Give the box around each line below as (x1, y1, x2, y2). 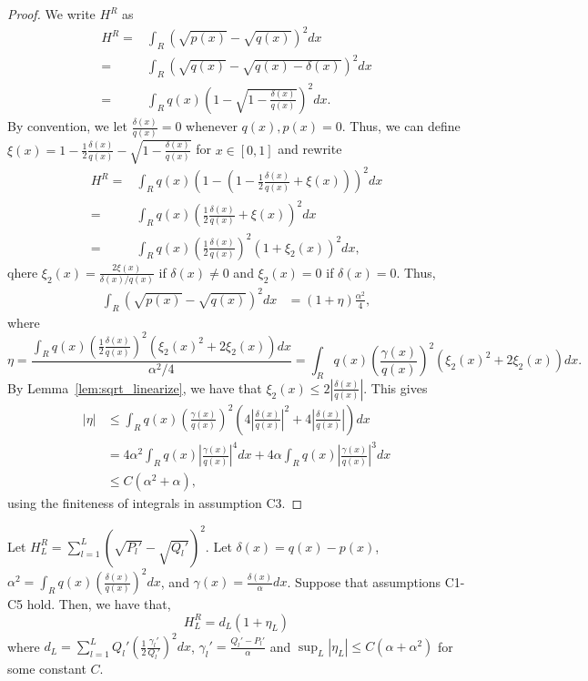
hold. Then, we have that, (26, 595, 171, 614)
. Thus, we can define (341, 117, 461, 136)
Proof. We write (7, 5, 96, 23)
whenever (186, 117, 238, 136)
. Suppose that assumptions (287, 572, 441, 591)
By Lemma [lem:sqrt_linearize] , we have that (7, 378, 262, 397)
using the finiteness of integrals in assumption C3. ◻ (7, 493, 303, 513)
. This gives (363, 378, 428, 397)
